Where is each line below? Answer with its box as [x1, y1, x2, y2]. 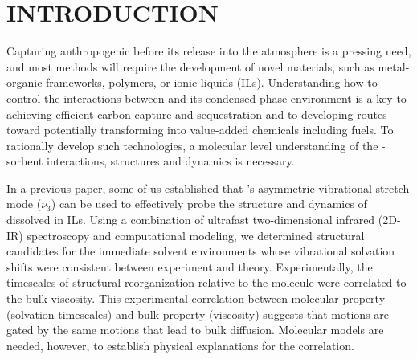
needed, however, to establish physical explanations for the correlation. [6, 337, 354, 353]
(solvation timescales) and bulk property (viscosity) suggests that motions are [6, 305, 390, 322]
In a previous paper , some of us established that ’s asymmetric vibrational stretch [6, 179, 410, 196]
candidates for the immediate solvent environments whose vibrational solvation [6, 243, 395, 259]
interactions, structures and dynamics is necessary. [46, 153, 295, 169]
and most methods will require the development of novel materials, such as [6, 58, 374, 75]
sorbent [6, 153, 43, 169]
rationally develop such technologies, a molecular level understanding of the [6, 137, 378, 153]
